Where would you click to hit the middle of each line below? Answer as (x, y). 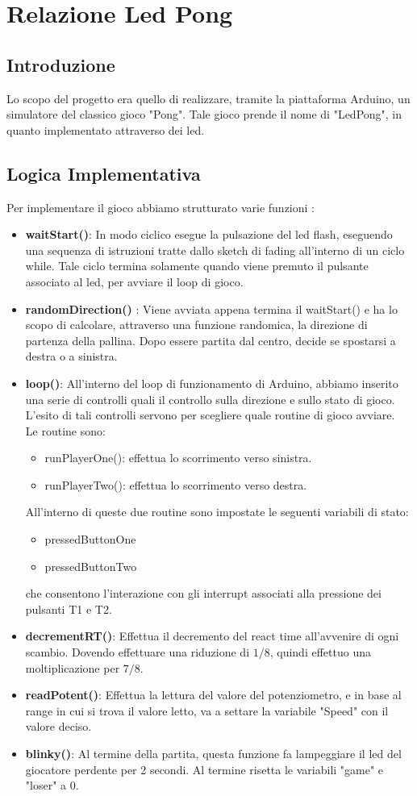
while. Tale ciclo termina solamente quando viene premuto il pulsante (197, 266)
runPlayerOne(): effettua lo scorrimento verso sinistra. (178, 458)
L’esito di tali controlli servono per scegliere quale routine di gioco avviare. (210, 415)
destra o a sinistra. (71, 356)
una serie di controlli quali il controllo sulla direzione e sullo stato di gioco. (210, 399)
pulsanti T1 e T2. (69, 608)
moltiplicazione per (73, 667)
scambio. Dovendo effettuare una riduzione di (138, 652)
